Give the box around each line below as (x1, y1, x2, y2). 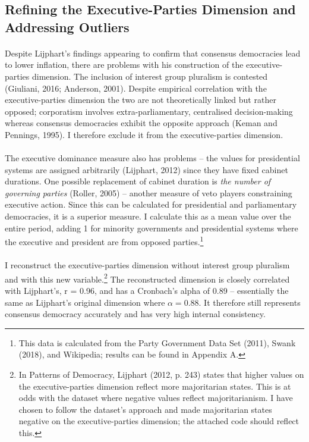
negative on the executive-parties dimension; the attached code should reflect (18, 415, 299, 427)
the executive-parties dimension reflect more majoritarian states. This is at (18, 380, 291, 392)
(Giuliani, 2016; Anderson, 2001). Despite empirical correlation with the (5, 81, 267, 94)
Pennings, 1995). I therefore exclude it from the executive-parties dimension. (5, 128, 283, 140)
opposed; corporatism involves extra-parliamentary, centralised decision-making (5, 105, 293, 117)
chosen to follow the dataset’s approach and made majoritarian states (18, 403, 272, 415)
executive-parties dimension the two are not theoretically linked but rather (5, 93, 276, 106)
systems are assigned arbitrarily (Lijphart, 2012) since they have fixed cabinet (5, 163, 288, 175)
